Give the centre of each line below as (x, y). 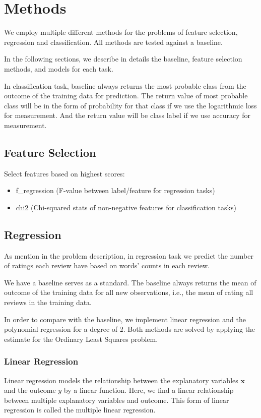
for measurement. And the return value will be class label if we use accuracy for (127, 115)
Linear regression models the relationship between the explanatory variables (121, 380)
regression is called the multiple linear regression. (80, 410)
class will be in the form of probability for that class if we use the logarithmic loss (130, 105)
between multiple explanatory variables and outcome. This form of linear (117, 400)
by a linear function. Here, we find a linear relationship (149, 390)
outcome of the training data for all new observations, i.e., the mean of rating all (129, 292)
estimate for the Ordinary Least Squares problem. (81, 339)
